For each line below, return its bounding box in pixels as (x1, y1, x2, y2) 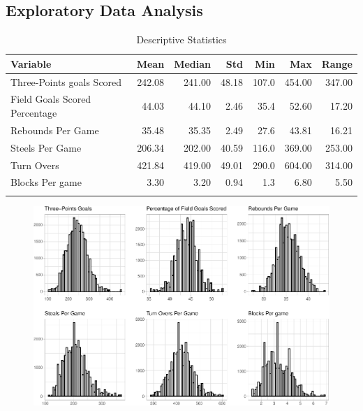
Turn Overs (10, 157, 59, 172)
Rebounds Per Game (10, 122, 99, 137)
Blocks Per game (10, 175, 82, 189)
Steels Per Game (10, 140, 82, 154)
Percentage (10, 106, 57, 120)
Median (174, 56, 211, 71)
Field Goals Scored (10, 92, 91, 106)
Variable (10, 56, 52, 71)
